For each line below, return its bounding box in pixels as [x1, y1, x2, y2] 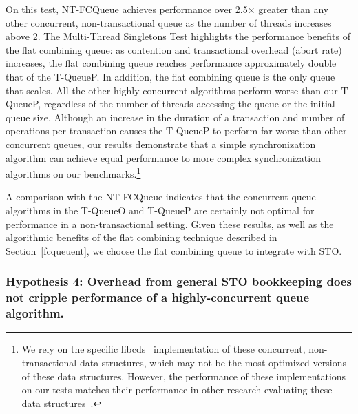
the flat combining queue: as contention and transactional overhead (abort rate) [6, 42, 342, 56]
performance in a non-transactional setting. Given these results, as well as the [6, 216, 334, 231]
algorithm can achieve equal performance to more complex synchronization [6, 150, 321, 165]
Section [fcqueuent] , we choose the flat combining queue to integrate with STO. [6, 243, 342, 258]
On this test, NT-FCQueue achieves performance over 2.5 [6, 2, 248, 16]
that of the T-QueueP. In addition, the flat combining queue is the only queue [6, 69, 335, 83]
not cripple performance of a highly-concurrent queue [6, 289, 310, 306]
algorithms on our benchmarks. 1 [6, 165, 141, 180]
